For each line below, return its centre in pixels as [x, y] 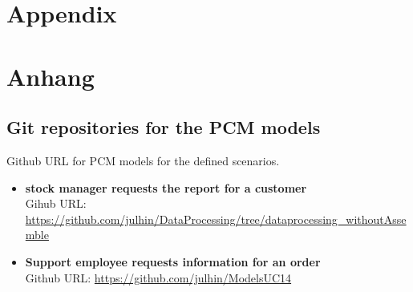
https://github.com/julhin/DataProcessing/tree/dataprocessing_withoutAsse [216, 219]
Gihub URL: [56, 203]
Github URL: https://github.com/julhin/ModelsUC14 [158, 277]
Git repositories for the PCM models [164, 127]
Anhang [51, 76]
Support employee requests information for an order [173, 261]
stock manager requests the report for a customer [166, 187]
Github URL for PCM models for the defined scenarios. [143, 160]
